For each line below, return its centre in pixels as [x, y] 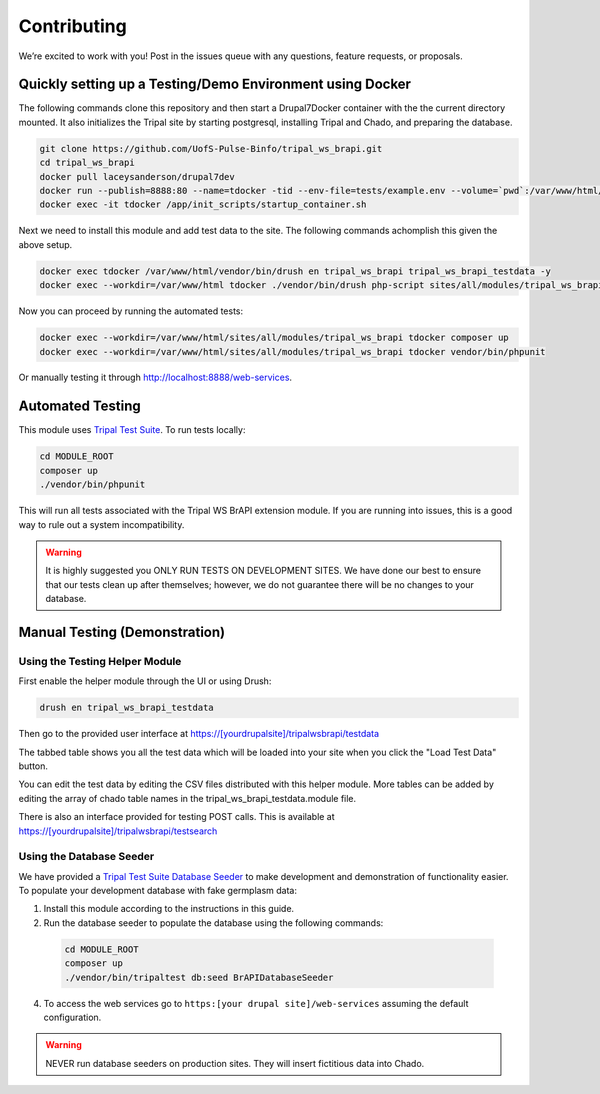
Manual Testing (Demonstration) [121, 631]
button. [33, 766]
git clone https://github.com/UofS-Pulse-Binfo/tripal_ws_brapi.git [211, 148]
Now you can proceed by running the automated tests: [131, 311]
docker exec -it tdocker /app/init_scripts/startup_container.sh [203, 204]
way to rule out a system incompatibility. [101, 524]
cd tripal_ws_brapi [87, 163]
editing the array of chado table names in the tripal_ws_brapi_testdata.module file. [187, 798]
